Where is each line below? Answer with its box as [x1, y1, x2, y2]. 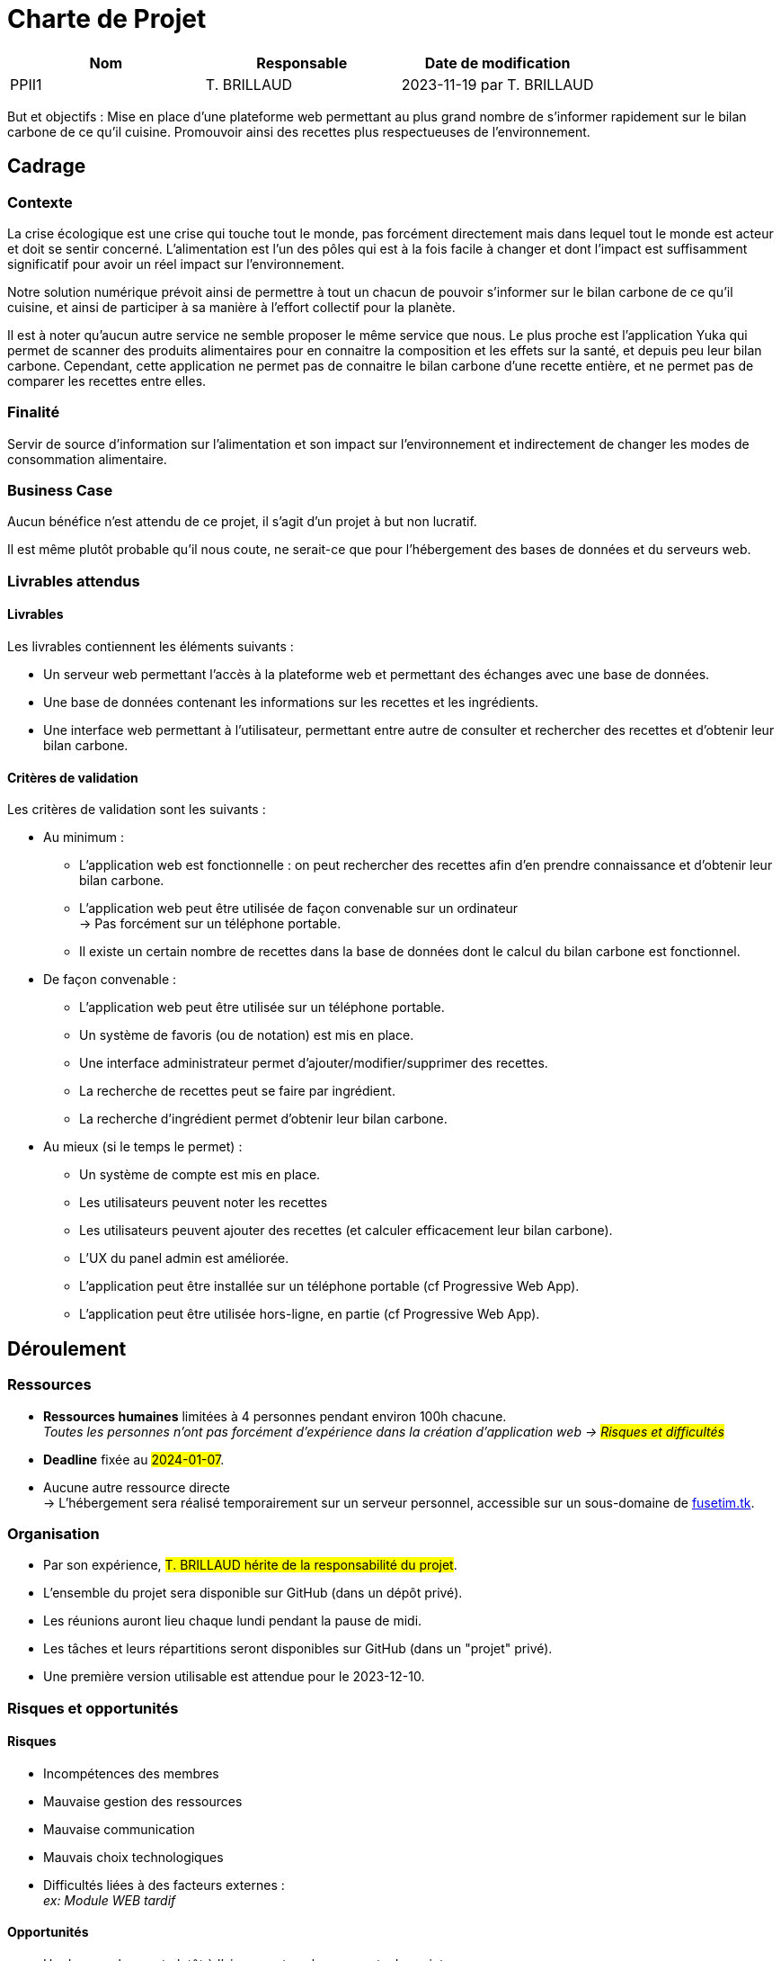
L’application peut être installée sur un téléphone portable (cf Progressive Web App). [79, 1278, 580, 1294]
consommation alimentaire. [7, 451, 167, 467]
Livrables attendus [7, 571, 140, 590]
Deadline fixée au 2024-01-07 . [43, 1451, 225, 1467]
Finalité [7, 403, 60, 422]
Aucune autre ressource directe [43, 1479, 230, 1495]
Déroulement [7, 1337, 127, 1360]
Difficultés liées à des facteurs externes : [43, 1876, 285, 1893]
